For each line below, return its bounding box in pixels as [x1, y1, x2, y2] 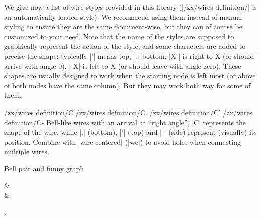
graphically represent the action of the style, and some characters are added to [4, 41, 246, 51]
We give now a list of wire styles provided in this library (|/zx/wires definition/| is [4, 2, 257, 12]
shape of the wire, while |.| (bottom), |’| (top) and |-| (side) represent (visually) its [4, 127, 257, 137]
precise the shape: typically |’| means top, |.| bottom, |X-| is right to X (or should [4, 50, 254, 61]
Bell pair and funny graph [4, 163, 84, 173]
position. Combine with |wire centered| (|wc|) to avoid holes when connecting [4, 136, 241, 147]
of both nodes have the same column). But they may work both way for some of [4, 80, 251, 90]
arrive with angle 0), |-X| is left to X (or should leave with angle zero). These [4, 60, 241, 71]
